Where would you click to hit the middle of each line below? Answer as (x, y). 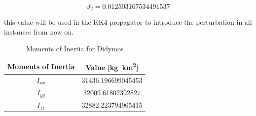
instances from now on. (39, 32)
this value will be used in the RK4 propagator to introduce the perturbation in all (128, 22)
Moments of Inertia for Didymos (75, 48)
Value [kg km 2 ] (112, 66)
